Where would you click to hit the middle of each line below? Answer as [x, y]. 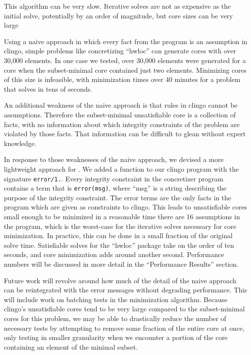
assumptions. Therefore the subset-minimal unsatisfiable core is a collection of [120, 114]
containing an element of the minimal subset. [71, 347]
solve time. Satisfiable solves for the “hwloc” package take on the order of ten [119, 245]
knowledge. [20, 143]
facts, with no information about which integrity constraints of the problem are [122, 124]
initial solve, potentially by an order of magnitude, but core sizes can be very [118, 15]
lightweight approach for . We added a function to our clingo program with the [121, 169]
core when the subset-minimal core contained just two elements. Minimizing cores [125, 70]
